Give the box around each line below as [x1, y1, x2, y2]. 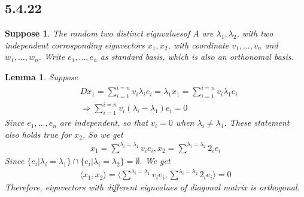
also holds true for [5, 128, 72, 140]
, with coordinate [168, 38, 229, 51]
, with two [236, 27, 273, 40]
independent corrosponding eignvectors [5, 38, 145, 51]
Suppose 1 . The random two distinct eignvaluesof [5, 27, 190, 40]
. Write [38, 50, 65, 63]
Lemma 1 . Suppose [5, 70, 78, 83]
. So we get [83, 128, 123, 140]
